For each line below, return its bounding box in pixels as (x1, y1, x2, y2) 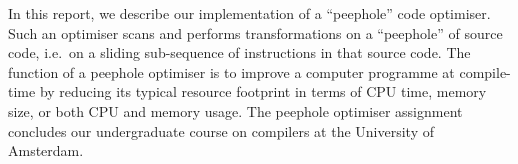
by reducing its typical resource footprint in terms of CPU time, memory (39, 81, 487, 102)
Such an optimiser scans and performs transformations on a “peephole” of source (8, 22, 503, 43)
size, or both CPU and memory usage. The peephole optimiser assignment (8, 100, 463, 121)
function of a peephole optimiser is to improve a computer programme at (8, 61, 455, 82)
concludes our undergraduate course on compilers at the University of (8, 120, 434, 141)
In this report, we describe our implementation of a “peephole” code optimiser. (8, 3, 491, 23)
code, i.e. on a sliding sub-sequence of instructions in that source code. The (8, 42, 471, 63)
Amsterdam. (8, 140, 84, 161)
